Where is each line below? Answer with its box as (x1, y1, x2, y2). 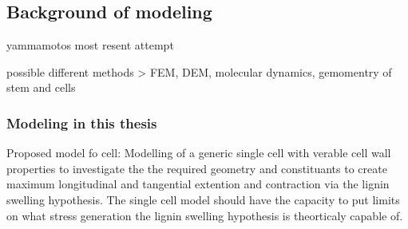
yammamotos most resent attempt (6, 37, 174, 53)
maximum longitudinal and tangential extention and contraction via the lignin (6, 176, 390, 192)
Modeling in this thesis (6, 113, 157, 132)
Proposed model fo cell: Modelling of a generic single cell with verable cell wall (6, 144, 391, 161)
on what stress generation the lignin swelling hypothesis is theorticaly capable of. (6, 207, 403, 223)
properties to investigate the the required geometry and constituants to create (6, 160, 387, 176)
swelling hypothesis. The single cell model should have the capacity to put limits (6, 191, 400, 207)
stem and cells (6, 79, 76, 96)
